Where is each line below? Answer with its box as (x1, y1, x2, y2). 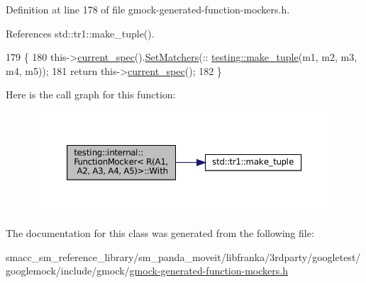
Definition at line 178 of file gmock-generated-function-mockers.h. (6, 2, 290, 16)
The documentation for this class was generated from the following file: (6, 226, 314, 241)
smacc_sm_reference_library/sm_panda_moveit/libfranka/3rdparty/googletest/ (6, 249, 361, 264)
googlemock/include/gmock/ (6, 263, 130, 278)
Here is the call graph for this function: (6, 87, 176, 102)
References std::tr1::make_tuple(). (6, 25, 155, 40)
